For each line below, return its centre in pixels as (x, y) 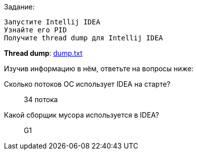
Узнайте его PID (35, 30)
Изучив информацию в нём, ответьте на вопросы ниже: (99, 69)
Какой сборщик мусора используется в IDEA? (82, 115)
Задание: (19, 7)
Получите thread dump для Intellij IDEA (84, 38)
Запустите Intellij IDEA (52, 22)
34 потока (41, 99)
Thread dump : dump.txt (43, 53)
